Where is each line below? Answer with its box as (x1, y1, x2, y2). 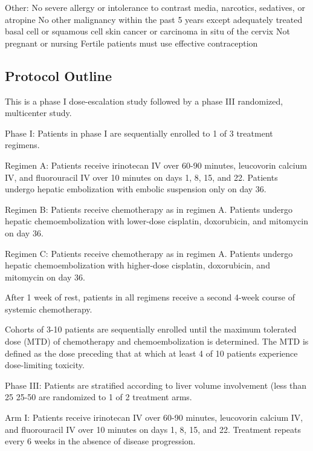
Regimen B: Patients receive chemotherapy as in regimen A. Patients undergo (5, 203, 292, 215)
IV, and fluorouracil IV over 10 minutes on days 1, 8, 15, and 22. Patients (5, 170, 278, 183)
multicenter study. (5, 106, 72, 119)
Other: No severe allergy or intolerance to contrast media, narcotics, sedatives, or (5, 1, 305, 13)
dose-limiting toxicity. (5, 359, 85, 371)
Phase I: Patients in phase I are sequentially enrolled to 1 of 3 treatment (5, 126, 273, 139)
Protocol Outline (5, 66, 112, 85)
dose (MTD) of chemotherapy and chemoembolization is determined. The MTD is (5, 335, 309, 348)
